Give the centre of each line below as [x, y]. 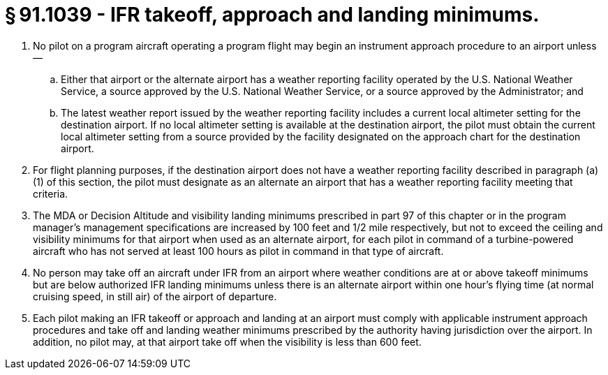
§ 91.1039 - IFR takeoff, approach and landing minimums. [272, 15]
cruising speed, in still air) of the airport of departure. [155, 296]
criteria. [51, 193]
